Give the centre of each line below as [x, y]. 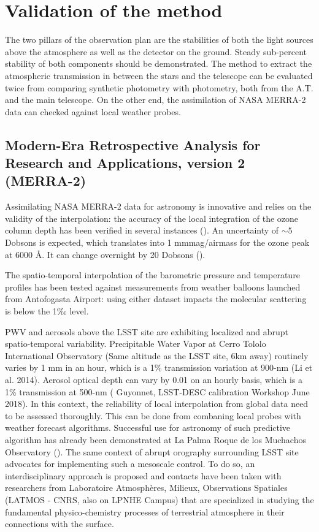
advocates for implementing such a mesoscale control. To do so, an [130, 464]
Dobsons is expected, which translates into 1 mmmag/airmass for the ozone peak [157, 242]
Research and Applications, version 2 [125, 163]
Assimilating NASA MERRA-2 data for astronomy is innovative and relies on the [158, 206]
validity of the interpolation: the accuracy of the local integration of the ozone [152, 218]
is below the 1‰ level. [47, 311]
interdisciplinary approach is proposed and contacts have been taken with [143, 475]
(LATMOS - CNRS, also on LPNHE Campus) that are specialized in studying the [159, 499]
